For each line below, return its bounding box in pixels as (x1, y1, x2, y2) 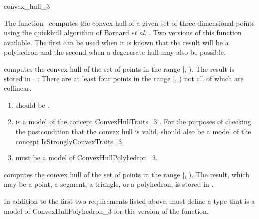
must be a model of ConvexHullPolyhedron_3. (15, 152, 158, 163)
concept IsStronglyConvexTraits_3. (15, 136, 124, 146)
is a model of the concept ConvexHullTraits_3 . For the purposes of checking (15, 116, 251, 127)
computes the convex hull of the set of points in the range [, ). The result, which (4, 169, 249, 179)
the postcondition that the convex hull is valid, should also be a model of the (15, 126, 251, 136)
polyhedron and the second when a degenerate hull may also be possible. (4, 47, 226, 57)
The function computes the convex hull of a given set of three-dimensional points (4, 17, 255, 28)
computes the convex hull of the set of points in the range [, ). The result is (4, 63, 235, 73)
